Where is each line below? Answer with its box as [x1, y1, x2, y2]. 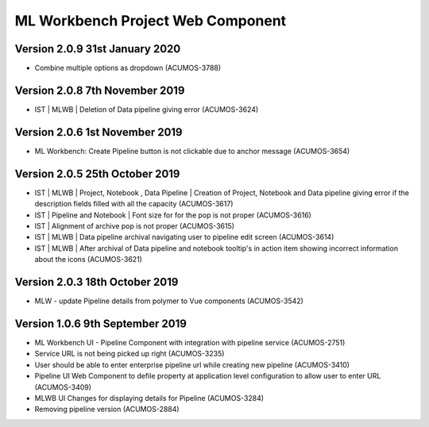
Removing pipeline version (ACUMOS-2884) [34, 405, 180, 414]
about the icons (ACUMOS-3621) [34, 255, 143, 264]
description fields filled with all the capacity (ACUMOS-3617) [34, 199, 234, 209]
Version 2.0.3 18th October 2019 [14, 275, 179, 289]
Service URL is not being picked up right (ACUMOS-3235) [34, 349, 225, 359]
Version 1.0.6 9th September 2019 [14, 317, 187, 330]
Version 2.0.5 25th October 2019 [14, 167, 180, 180]
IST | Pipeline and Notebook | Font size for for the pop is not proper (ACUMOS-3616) [34, 210, 311, 220]
